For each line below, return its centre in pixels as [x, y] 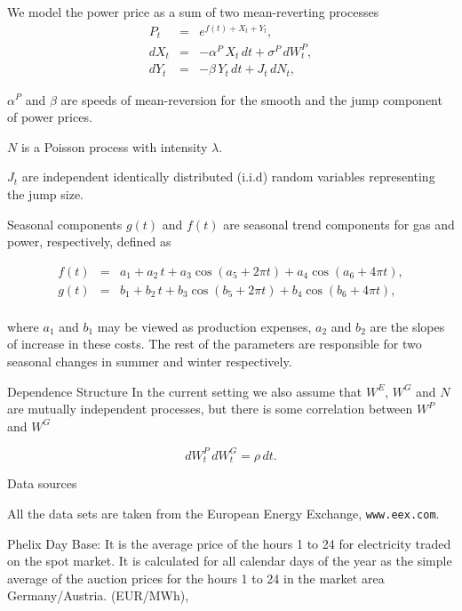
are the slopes [407, 326]
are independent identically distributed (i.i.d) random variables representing [228, 177]
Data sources [42, 483]
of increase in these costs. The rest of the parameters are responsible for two [215, 344]
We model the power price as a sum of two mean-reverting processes [193, 12]
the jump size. [46, 193]
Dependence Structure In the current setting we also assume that [185, 391]
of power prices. [50, 117]
